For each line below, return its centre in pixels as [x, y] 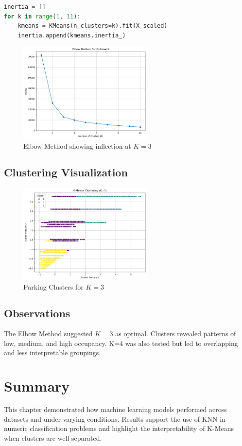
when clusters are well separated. [53, 437]
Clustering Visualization [66, 172]
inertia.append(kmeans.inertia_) [72, 35]
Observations [37, 313]
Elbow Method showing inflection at [77, 146]
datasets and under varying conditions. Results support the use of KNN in [115, 419]
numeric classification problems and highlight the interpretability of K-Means [119, 428]
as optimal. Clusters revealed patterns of [176, 334]
